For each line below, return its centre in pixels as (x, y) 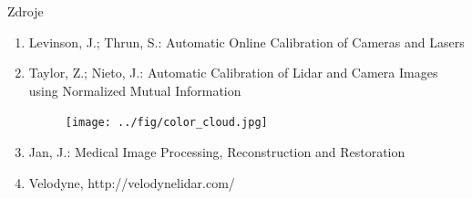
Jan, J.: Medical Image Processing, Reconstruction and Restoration (217, 152)
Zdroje (26, 11)
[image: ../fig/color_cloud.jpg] (166, 123)
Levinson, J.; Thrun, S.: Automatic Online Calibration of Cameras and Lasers (246, 42)
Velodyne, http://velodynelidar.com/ (132, 182)
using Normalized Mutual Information (135, 90)
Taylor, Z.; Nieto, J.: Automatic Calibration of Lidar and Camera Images (233, 73)
